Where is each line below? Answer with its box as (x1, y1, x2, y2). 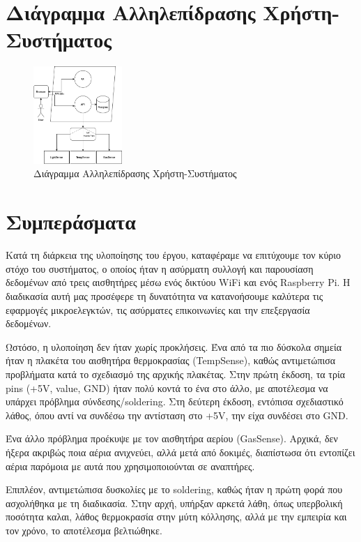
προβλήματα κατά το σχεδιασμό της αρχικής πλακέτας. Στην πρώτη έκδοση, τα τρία (6, 366, 345, 381)
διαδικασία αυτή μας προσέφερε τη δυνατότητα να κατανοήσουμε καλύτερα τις (6, 288, 323, 303)
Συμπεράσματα (6, 207, 136, 236)
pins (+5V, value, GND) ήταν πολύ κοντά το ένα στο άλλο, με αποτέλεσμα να (6, 380, 328, 395)
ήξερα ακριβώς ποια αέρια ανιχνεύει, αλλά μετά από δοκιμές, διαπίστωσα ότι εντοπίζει (6, 444, 355, 459)
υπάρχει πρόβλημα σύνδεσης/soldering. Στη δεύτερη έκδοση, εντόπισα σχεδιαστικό (6, 394, 344, 409)
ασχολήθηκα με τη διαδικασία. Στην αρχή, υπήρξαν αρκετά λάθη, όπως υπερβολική (6, 495, 343, 510)
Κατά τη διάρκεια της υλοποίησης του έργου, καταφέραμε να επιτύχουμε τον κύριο (6, 248, 341, 262)
